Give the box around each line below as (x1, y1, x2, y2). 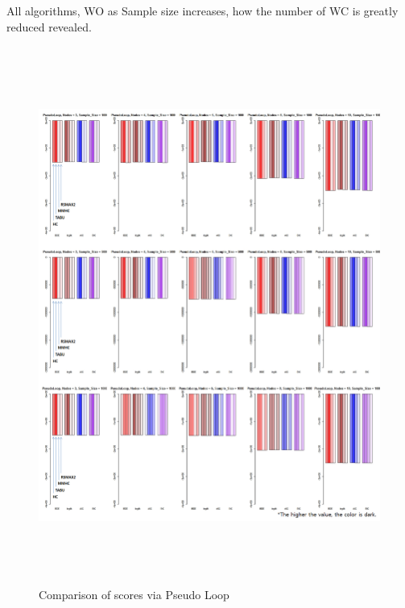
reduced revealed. (6, 18, 92, 35)
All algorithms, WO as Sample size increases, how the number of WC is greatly (6, 2, 399, 19)
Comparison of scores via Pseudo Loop (39, 586, 229, 603)
